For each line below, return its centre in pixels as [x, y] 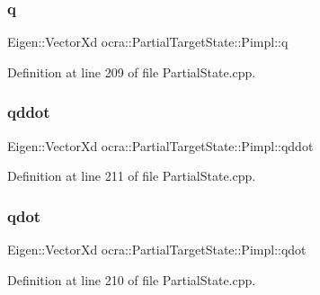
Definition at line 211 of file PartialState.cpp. [132, 176]
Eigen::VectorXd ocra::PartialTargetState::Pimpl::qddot [160, 145]
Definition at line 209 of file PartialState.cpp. [132, 72]
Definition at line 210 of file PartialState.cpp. [132, 279]
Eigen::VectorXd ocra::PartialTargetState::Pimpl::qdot [157, 250]
